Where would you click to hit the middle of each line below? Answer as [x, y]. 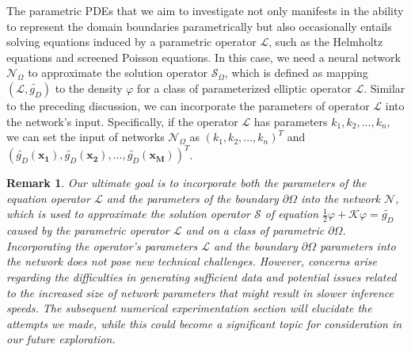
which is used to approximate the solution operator [128, 214]
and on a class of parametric [255, 230]
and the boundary [256, 245]
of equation [292, 214]
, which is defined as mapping [296, 73]
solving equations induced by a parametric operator [131, 42]
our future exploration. [61, 339]
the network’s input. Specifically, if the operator [122, 121]
